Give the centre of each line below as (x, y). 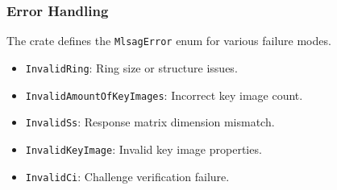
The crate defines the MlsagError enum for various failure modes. (169, 41)
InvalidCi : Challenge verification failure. (127, 176)
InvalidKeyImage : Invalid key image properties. (144, 149)
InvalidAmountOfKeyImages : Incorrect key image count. (164, 95)
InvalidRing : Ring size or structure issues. (131, 67)
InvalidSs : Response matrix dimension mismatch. (150, 122)
